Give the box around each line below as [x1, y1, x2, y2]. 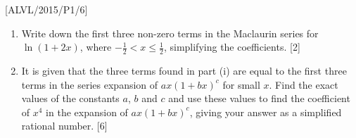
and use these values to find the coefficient [168, 91, 350, 106]
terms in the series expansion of [21, 77, 158, 92]
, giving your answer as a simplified [189, 104, 342, 119]
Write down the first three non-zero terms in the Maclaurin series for [21, 25, 319, 40]
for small [222, 77, 260, 92]
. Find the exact [269, 77, 338, 92]
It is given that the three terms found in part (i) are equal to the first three [21, 63, 347, 78]
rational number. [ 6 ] [21, 118, 108, 133]
